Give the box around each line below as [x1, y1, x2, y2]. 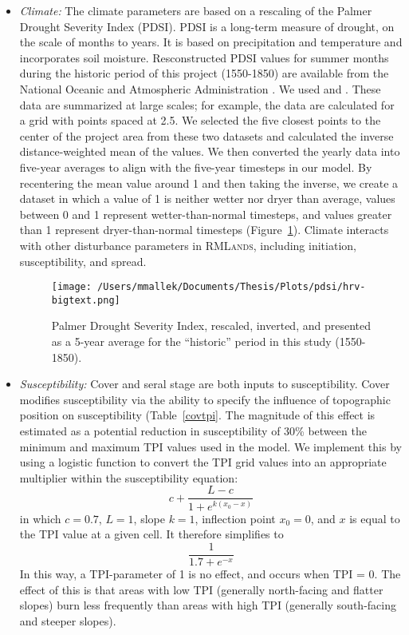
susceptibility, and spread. [19, 252, 147, 269]
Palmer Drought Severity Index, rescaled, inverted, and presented [51, 317, 371, 334]
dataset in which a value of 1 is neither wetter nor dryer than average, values [19, 190, 395, 207]
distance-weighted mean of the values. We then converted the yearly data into [19, 143, 400, 160]
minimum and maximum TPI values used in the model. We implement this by [19, 438, 402, 454]
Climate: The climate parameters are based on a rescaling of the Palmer [19, 2, 372, 18]
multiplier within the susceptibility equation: [19, 469, 238, 486]
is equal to [349, 510, 400, 526]
